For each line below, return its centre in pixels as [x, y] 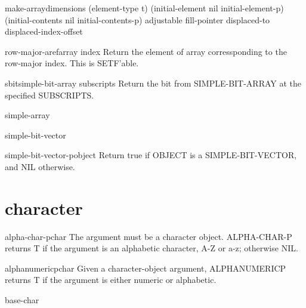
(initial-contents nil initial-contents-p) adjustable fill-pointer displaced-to [137, 19]
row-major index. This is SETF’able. [72, 63]
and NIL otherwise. [40, 166]
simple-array [27, 115]
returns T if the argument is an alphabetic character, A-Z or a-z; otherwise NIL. [152, 248]
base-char [22, 300]
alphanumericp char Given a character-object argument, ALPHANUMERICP [146, 268]
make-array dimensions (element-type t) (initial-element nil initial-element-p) [144, 8]
